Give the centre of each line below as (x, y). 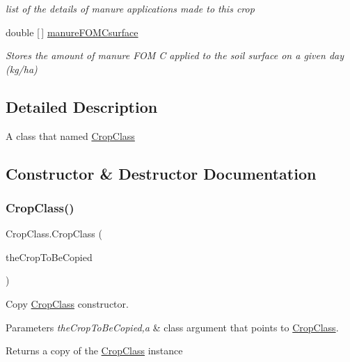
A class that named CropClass (70, 135)
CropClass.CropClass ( (54, 234)
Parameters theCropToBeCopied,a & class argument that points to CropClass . (172, 327)
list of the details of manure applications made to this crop (130, 8)
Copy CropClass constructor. (67, 303)
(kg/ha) (22, 69)
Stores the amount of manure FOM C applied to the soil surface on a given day (175, 55)
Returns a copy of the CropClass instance (94, 351)
